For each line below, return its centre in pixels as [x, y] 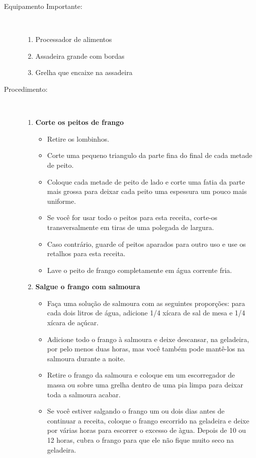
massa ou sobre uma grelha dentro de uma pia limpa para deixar [145, 385]
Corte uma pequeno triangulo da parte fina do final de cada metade [150, 155]
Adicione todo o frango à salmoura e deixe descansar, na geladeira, [148, 339]
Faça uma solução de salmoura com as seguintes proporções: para [146, 303]
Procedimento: [26, 89]
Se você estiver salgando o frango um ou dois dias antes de [136, 411]
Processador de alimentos [74, 39]
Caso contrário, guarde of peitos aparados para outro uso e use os [147, 244]
